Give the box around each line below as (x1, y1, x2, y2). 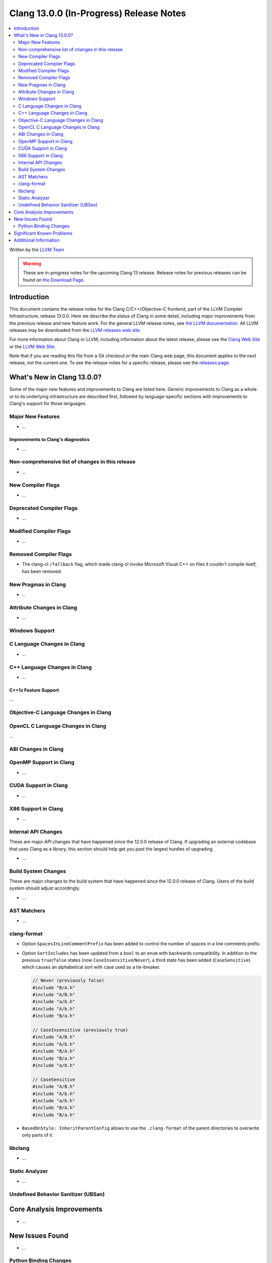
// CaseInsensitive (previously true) (32, 1027, 128, 1033)
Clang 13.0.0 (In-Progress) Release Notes (9, 8, 186, 19)
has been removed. (22, 568, 62, 574)
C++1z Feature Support (9, 687, 59, 693)
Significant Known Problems (14, 230, 73, 236)
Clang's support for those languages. (9, 401, 87, 407)
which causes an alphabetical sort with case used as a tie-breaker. (22, 964, 161, 970)
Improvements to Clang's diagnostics (9, 436, 90, 443)
